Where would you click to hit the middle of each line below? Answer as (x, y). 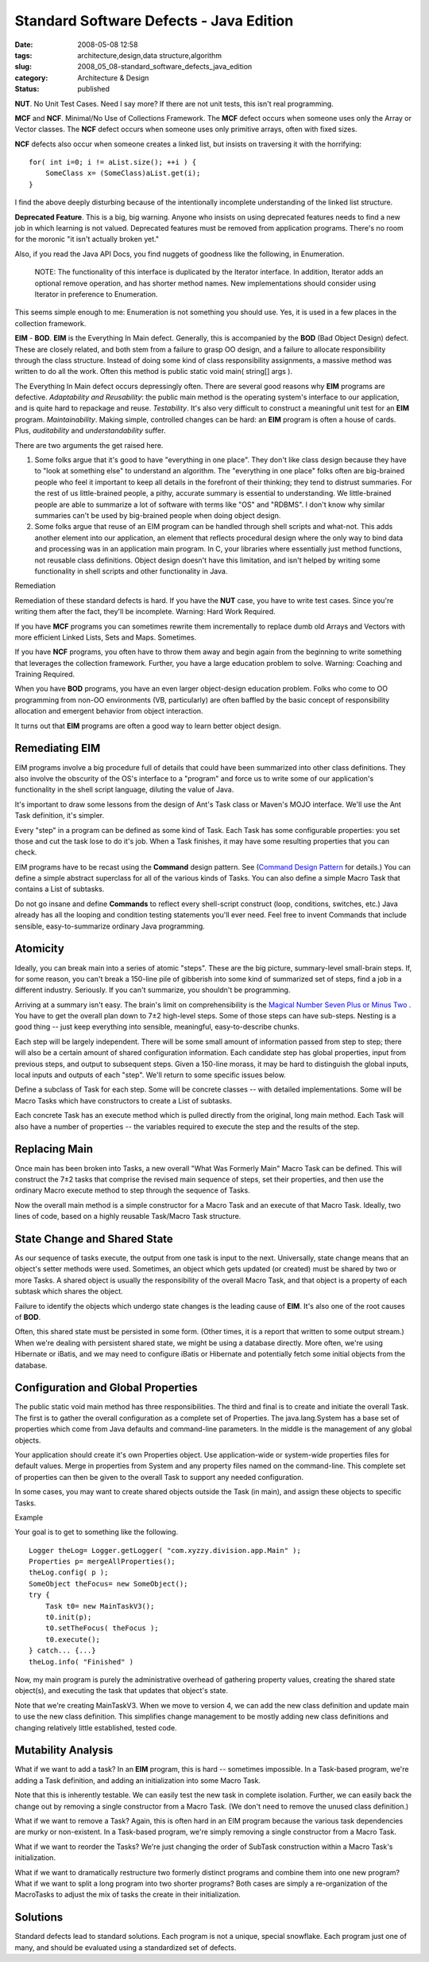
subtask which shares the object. (69, 1291)
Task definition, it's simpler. (60, 816)
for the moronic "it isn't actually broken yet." (87, 239)
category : (31, 78)
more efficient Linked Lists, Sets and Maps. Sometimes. (106, 637)
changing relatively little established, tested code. (96, 1727)
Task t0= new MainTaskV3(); (100, 1606)
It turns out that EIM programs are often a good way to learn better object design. (148, 726)
